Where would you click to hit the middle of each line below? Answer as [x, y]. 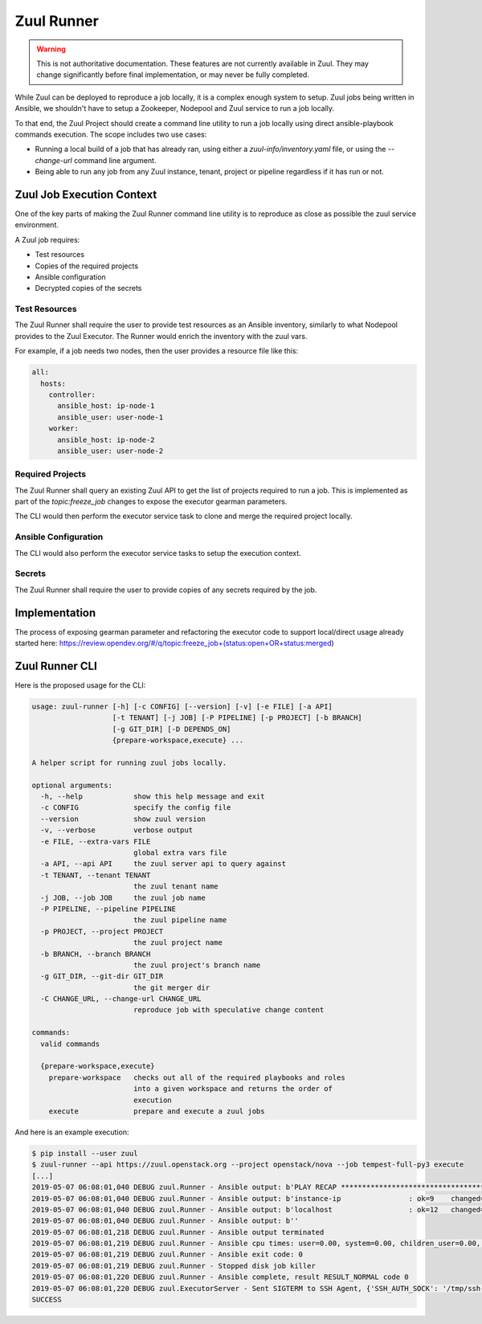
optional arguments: [72, 785]
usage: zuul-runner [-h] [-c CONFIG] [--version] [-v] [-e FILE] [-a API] [182, 706]
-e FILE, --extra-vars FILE [96, 841]
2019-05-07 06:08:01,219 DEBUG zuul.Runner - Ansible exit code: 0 [167, 1255]
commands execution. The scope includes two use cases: [111, 134]
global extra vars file [180, 853]
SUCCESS [47, 1300]
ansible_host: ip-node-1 [106, 406]
